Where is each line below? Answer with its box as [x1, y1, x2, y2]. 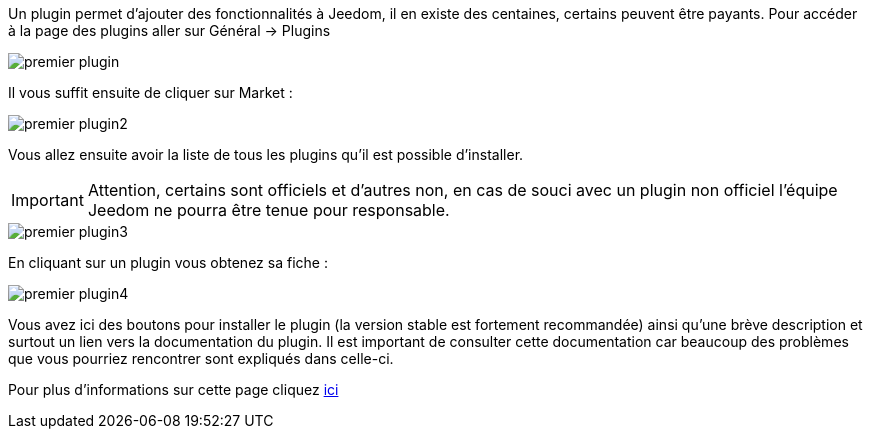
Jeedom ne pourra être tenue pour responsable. [87, 200, 450, 220]
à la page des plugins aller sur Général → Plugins [8, 22, 331, 39]
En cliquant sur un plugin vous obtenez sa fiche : [8, 254, 328, 271]
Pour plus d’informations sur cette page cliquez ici [8, 381, 339, 398]
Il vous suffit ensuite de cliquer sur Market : [8, 84, 293, 101]
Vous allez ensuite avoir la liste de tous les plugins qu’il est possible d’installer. [8, 146, 524, 163]
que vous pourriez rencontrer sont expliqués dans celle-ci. [8, 350, 394, 367]
